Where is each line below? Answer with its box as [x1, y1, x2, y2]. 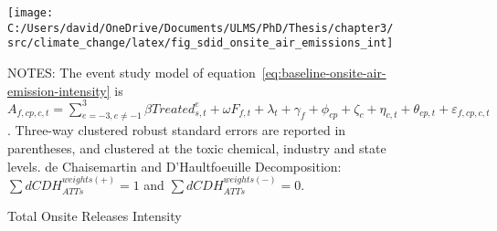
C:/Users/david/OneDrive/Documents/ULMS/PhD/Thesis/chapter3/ [7, 21, 394, 35]
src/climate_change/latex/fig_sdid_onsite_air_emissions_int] [7, 37, 394, 50]
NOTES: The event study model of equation [7, 62, 256, 81]
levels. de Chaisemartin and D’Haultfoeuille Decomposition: [7, 156, 342, 175]
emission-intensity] [7, 80, 111, 100]
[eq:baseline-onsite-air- [261, 62, 386, 81]
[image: [7, 6, 54, 19]
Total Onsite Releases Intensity [7, 205, 182, 225]
